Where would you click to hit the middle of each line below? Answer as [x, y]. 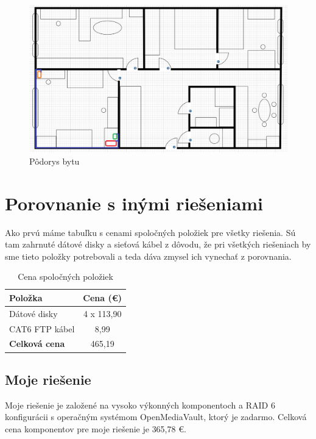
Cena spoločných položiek [65, 277]
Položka [26, 297]
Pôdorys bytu [54, 161]
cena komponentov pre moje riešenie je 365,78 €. [96, 428]
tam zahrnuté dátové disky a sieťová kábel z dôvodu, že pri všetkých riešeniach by [158, 244]
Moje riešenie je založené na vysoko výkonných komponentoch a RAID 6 [140, 405]
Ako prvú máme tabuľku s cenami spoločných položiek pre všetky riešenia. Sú [150, 232]
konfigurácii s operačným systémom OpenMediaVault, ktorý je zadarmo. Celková [156, 417]
